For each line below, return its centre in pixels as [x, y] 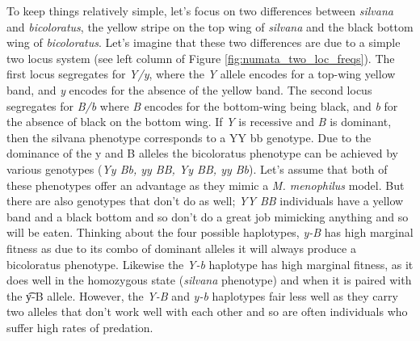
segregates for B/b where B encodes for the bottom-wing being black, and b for [202, 105]
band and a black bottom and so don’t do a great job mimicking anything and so [208, 216]
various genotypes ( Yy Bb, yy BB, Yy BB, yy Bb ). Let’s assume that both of [197, 168]
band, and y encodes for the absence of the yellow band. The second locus [189, 89]
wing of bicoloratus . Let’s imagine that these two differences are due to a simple [204, 42]
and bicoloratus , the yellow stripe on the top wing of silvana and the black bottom [210, 26]
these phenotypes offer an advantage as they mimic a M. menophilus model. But [206, 185]
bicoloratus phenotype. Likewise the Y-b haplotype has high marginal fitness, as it [210, 264]
